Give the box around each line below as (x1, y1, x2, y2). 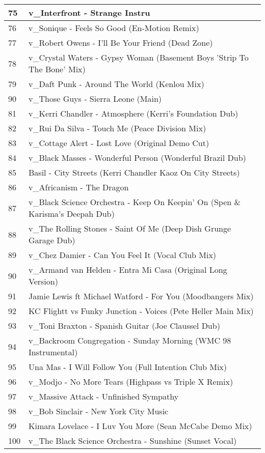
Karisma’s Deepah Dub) (29, 208, 115, 219)
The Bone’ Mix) (29, 63, 86, 75)
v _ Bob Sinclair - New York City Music (29, 405, 169, 417)
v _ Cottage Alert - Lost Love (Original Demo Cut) (29, 137, 209, 149)
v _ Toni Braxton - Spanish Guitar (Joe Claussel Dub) (29, 320, 220, 331)
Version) (29, 275, 58, 287)
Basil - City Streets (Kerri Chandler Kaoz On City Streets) (29, 166, 240, 178)
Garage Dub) (29, 234, 75, 246)
